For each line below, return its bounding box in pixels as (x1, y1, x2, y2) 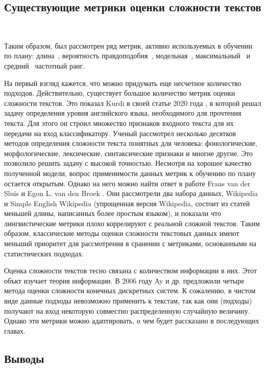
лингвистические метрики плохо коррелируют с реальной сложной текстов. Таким (4, 218, 260, 228)
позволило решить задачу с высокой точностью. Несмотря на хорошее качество (4, 158, 252, 168)
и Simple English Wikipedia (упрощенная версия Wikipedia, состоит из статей (4, 198, 250, 208)
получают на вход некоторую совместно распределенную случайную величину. (4, 305, 250, 316)
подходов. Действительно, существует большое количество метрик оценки (4, 88, 235, 98)
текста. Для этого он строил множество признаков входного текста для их (4, 117, 234, 128)
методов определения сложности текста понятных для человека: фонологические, (4, 138, 257, 148)
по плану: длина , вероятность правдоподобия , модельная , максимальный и (4, 50, 250, 61)
